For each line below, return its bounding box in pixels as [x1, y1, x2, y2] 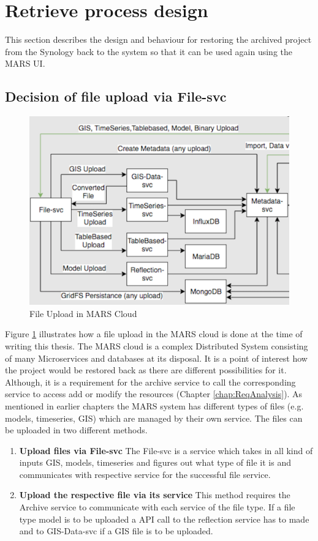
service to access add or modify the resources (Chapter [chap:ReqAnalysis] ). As [5, 387, 303, 400]
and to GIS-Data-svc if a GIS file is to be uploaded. [19, 524, 213, 537]
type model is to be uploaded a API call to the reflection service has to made [19, 512, 309, 525]
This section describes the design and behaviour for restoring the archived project [5, 33, 312, 46]
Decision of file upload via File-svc [5, 87, 227, 106]
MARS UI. [5, 57, 45, 70]
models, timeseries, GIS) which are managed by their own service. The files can [5, 411, 303, 424]
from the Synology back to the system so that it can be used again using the [5, 45, 293, 58]
